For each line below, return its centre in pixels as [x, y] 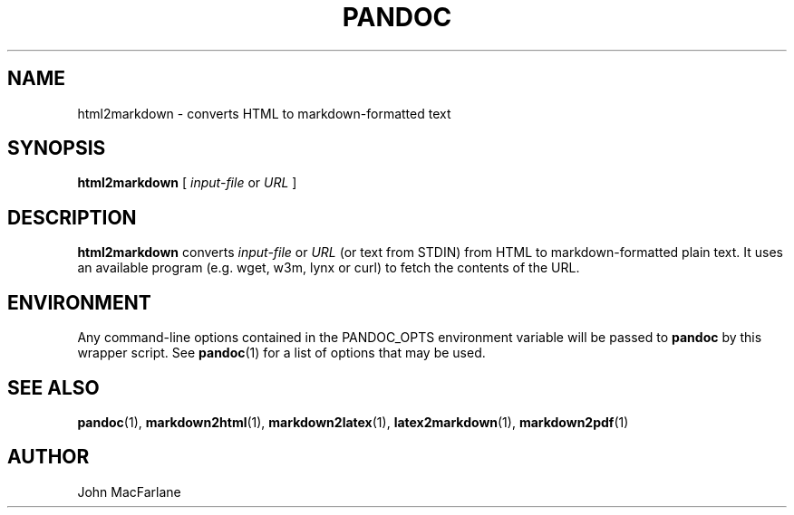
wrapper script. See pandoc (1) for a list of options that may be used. [281, 353]
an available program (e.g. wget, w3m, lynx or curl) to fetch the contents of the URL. [329, 268]
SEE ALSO [53, 387]
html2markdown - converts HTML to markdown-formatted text [264, 113]
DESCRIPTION [72, 217]
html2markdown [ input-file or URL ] [187, 183]
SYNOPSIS [57, 148]
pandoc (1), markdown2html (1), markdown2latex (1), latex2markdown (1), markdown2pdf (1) [353, 422]
